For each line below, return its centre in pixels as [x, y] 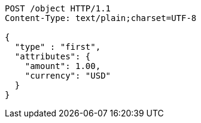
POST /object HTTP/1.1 [58, 8]
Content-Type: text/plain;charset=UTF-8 [101, 18]
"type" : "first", [58, 47]
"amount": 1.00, [63, 66]
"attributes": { [53, 56]
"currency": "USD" [68, 76]
